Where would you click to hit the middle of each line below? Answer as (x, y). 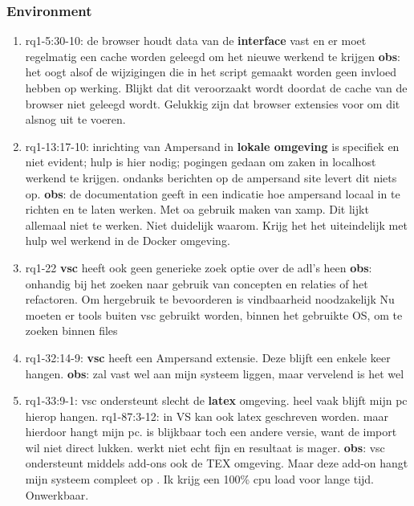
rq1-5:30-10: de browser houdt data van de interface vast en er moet (196, 41)
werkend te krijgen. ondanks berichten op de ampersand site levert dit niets (211, 177)
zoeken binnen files (71, 331)
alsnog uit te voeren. (75, 119)
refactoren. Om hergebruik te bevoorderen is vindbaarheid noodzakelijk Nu (210, 299)
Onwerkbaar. (57, 494)
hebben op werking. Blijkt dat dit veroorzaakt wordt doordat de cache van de (216, 88)
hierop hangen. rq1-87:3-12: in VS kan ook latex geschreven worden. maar (207, 416)
